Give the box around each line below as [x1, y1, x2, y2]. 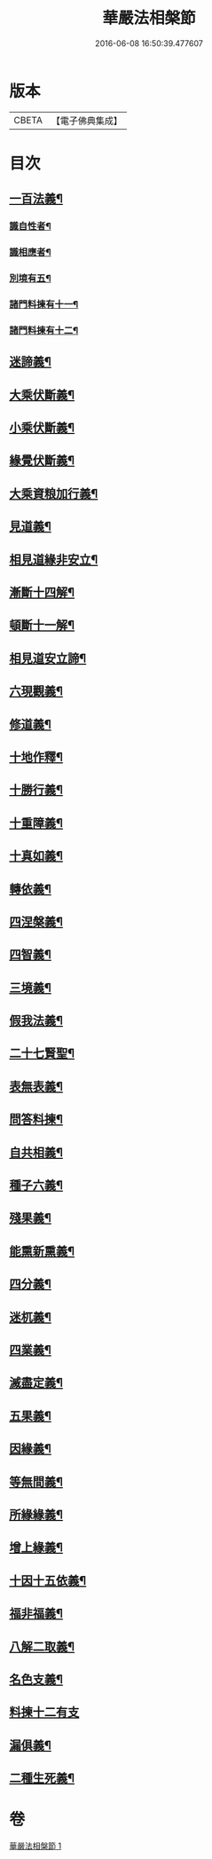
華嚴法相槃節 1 [9, 1840, 62, 1851]
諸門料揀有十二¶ [9, 324, 79, 336]
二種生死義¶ [9, 1771, 75, 1786]
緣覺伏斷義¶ [9, 453, 75, 469]
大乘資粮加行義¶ [9, 485, 98, 501]
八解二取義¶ [9, 1639, 75, 1654]
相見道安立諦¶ [9, 650, 87, 666]
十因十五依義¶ [9, 1572, 87, 1588]
